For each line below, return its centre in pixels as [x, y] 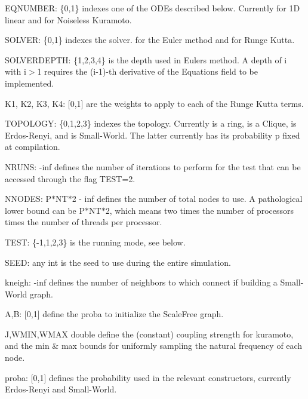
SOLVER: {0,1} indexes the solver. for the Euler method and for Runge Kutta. [150, 40]
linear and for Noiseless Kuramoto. [68, 19]
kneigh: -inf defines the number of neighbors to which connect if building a [141, 282]
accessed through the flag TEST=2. [70, 178]
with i [16, 71]
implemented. [30, 83]
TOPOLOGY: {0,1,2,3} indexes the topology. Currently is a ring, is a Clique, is [151, 123]
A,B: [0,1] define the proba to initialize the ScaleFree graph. [114, 314]
